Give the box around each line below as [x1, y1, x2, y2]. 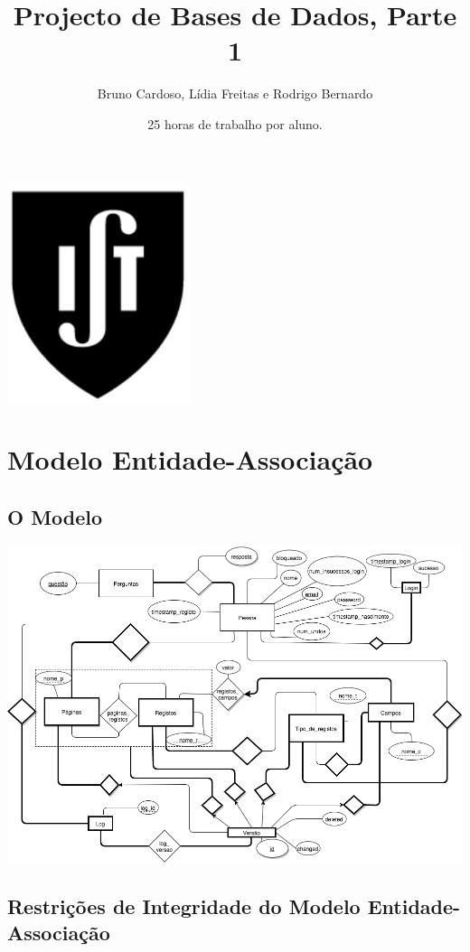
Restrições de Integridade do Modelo [7, 891, 361, 919]
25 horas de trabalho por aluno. [147, 114, 323, 133]
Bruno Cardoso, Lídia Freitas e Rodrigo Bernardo [97, 84, 373, 103]
